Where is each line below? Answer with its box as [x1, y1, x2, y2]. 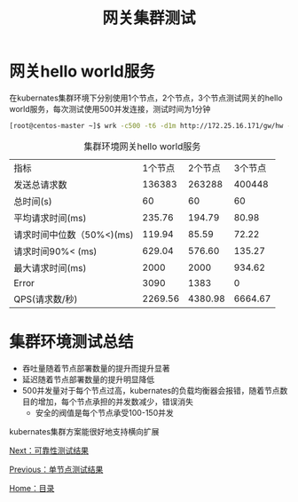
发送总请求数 [13, 179, 68, 191]
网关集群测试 [101, 8, 196, 28]
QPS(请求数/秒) [13, 292, 78, 305]
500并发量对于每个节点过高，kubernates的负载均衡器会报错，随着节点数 [21, 385, 288, 395]
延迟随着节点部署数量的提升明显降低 [21, 374, 155, 385]
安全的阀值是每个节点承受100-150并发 [35, 407, 175, 418]
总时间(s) [13, 195, 52, 207]
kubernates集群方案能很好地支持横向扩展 [9, 426, 160, 436]
